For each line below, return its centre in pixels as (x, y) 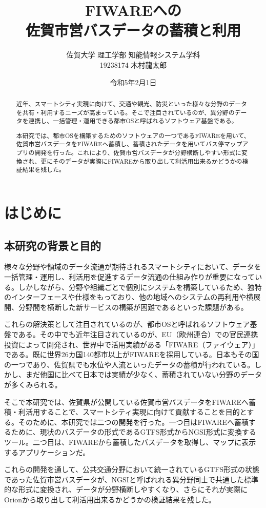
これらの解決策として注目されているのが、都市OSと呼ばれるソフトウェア (127, 324)
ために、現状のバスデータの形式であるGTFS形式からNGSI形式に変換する (134, 432)
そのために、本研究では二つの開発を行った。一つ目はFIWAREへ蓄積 (133, 422)
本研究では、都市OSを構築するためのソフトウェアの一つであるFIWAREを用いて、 (133, 135)
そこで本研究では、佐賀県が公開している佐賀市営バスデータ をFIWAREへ (126, 402)
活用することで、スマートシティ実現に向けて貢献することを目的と (136, 412)
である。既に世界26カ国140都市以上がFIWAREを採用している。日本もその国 (132, 354)
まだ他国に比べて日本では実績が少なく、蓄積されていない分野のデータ (144, 374)
